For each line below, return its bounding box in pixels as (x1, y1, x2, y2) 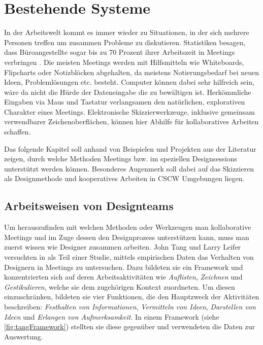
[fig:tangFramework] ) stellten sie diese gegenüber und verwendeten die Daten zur (4, 321, 255, 332)
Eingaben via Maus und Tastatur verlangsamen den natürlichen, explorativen (4, 96, 245, 107)
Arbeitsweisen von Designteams (4, 198, 174, 214)
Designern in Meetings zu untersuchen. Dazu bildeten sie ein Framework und (4, 261, 243, 272)
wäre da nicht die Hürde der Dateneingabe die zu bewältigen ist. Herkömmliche (4, 86, 251, 97)
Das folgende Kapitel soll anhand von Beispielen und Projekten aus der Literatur (4, 143, 256, 154)
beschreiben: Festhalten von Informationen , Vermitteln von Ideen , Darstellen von (4, 301, 256, 312)
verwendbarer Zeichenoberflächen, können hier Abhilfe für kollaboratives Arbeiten (4, 116, 259, 127)
